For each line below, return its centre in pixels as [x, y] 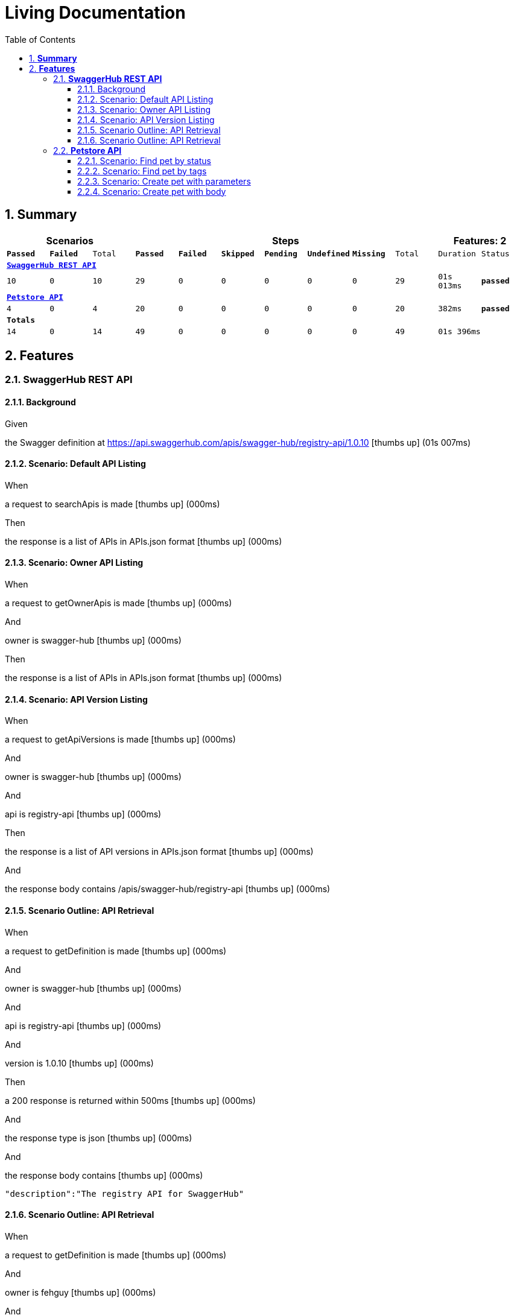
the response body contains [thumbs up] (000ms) [104, 1175]
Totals [21, 320]
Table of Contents [40, 39]
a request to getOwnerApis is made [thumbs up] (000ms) [119, 603]
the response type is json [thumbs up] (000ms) [99, 1138]
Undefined [328, 253]
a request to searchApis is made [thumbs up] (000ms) [113, 504]
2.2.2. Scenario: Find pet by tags [142, 171]
